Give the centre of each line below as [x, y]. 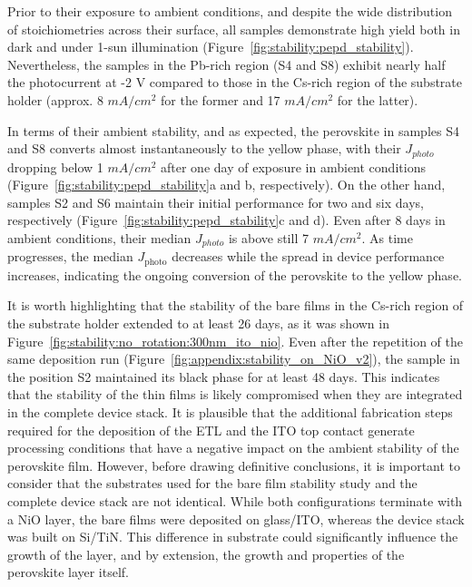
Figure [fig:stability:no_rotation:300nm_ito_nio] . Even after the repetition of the [236, 341]
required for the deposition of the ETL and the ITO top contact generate [211, 430]
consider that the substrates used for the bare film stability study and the [212, 483]
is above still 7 [268, 237]
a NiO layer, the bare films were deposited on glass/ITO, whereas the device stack [236, 519]
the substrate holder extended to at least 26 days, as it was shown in [198, 323]
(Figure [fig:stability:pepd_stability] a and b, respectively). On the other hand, [226, 185]
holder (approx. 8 [55, 99]
